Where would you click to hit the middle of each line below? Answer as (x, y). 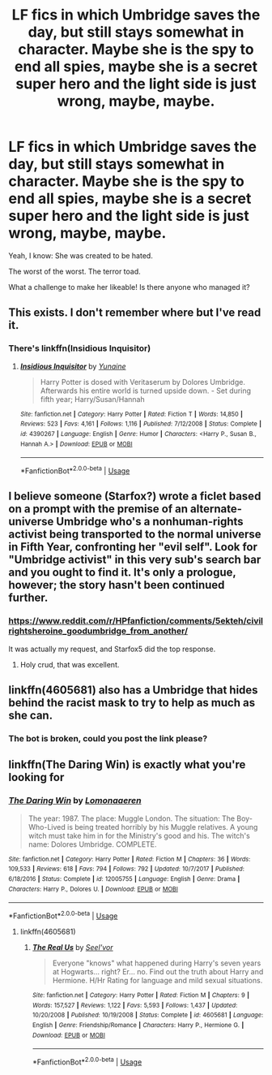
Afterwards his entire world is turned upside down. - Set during (145, 391)
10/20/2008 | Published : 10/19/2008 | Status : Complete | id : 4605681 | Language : (148, 1015)
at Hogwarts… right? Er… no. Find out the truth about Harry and (158, 971)
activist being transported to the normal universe (135, 535)
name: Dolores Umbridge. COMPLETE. (92, 844)
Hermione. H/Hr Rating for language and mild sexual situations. (157, 980)
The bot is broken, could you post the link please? (108, 738)
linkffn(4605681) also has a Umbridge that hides (133, 690)
